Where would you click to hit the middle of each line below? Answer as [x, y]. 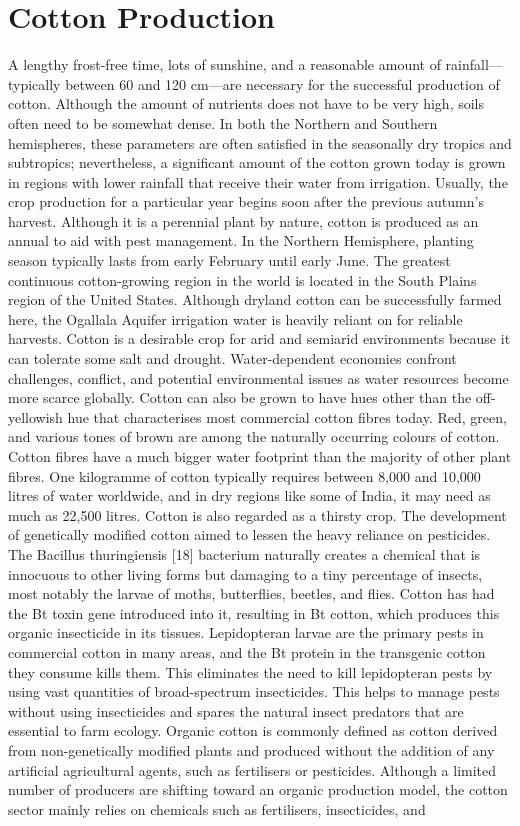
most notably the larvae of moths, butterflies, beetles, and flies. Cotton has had [251, 593]
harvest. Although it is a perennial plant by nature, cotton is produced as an [243, 220]
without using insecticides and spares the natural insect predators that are [236, 710]
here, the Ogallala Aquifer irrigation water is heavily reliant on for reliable [235, 318]
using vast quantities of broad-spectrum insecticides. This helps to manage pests [254, 691]
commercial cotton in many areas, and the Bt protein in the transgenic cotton [247, 651]
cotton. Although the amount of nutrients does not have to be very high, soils [246, 103]
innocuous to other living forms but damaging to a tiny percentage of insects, [245, 573]
